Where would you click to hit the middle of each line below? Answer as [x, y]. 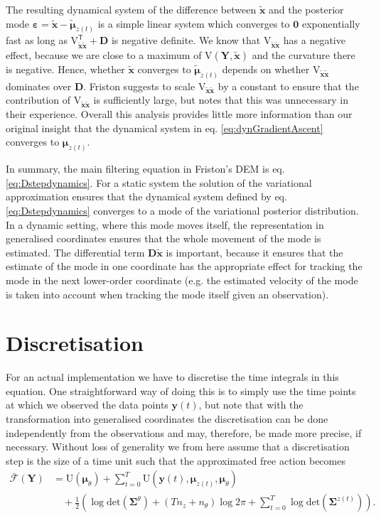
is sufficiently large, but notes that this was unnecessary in [221, 100]
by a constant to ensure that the [288, 86]
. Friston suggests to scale [139, 86]
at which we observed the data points [87, 405]
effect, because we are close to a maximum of [104, 54]
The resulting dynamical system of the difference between [131, 9]
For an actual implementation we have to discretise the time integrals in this [172, 377]
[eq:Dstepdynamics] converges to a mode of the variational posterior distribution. [182, 210]
